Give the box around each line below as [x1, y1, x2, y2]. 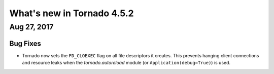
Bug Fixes [9, 39, 42, 48]
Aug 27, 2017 [9, 22, 54, 31]
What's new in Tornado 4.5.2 [9, 8, 134, 19]
